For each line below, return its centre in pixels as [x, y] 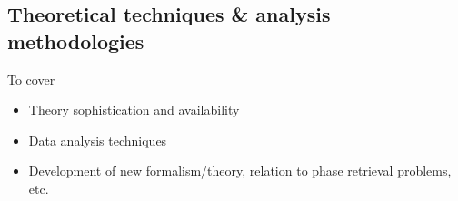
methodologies [76, 40]
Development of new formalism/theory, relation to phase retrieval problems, [240, 171]
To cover [31, 79]
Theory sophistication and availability [134, 110]
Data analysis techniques [98, 140]
